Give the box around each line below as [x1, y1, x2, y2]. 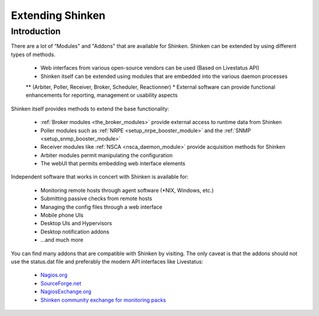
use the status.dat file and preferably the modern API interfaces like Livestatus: [11, 258, 204, 265]
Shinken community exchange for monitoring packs [40, 296, 167, 304]
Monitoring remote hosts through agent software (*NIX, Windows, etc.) [40, 187, 214, 194]
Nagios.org [40, 272, 68, 279]
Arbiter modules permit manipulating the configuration [40, 151, 173, 159]
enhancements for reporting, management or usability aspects [25, 92, 178, 99]
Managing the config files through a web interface [40, 203, 162, 210]
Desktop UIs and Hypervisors [40, 220, 112, 227]
